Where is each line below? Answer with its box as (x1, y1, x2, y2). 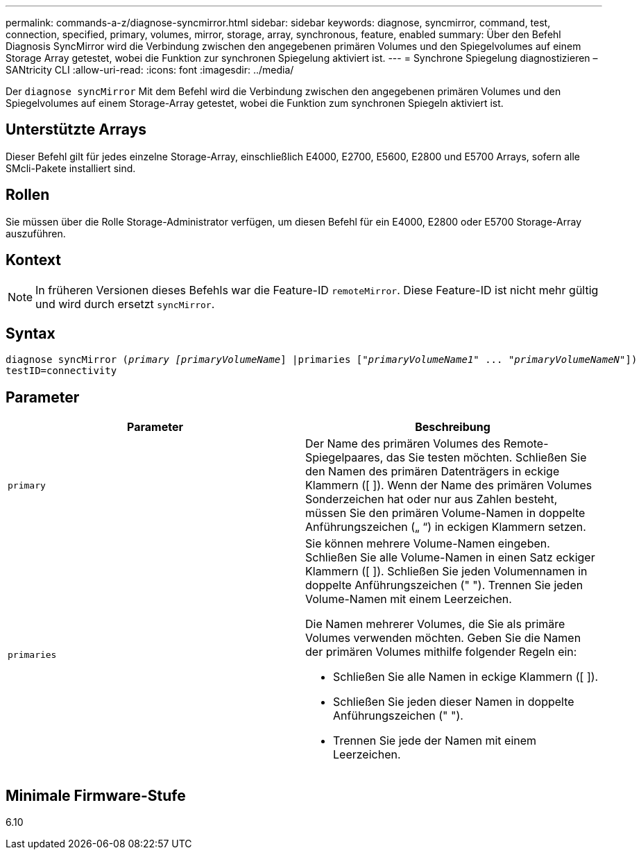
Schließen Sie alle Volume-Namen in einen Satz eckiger (305, 550, 595, 565)
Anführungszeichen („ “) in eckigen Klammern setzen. (305, 520, 586, 534)
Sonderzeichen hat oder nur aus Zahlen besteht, (305, 492, 558, 507)
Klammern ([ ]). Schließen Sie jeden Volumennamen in (305, 564, 588, 579)
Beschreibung (415, 420, 490, 434)
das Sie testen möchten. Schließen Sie (386, 450, 587, 465)
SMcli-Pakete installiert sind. (6, 162, 136, 174)
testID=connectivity (6, 365, 117, 377)
